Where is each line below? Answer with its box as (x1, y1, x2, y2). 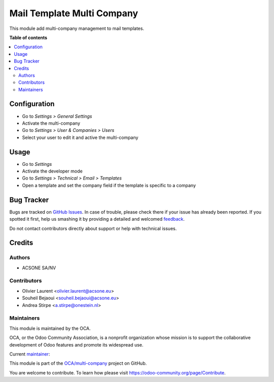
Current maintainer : (9, 351, 50, 357)
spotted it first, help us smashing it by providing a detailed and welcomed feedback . (9, 216, 185, 222)
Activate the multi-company (22, 120, 81, 126)
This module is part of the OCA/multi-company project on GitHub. (9, 360, 147, 366)
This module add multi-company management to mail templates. (9, 25, 145, 31)
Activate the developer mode (22, 168, 83, 175)
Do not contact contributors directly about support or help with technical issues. (9, 225, 177, 231)
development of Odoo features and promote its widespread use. (9, 341, 144, 348)
